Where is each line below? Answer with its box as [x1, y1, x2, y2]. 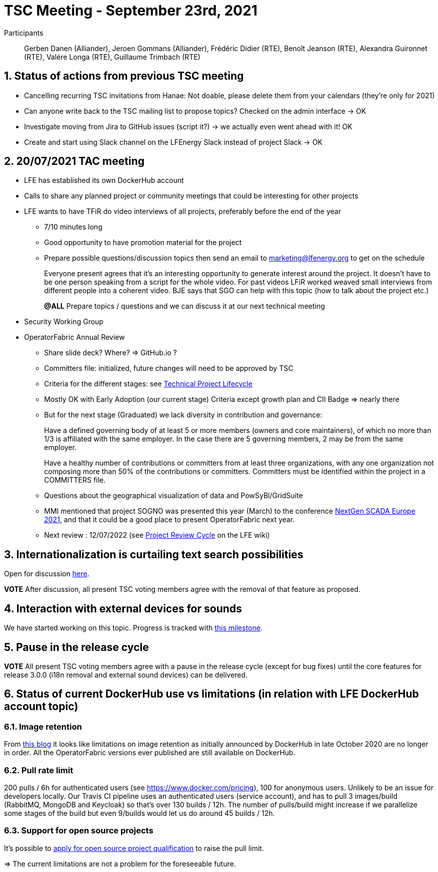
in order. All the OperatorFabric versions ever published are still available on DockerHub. [4, 748, 296, 757]
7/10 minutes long [44, 223, 103, 232]
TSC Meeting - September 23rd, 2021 [4, 2, 258, 19]
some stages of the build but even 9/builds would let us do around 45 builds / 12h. [4, 808, 275, 817]
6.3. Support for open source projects [4, 825, 153, 836]
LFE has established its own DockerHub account [24, 176, 184, 185]
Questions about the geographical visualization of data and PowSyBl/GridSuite [44, 491, 303, 500]
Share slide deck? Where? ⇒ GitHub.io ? [44, 348, 177, 357]
